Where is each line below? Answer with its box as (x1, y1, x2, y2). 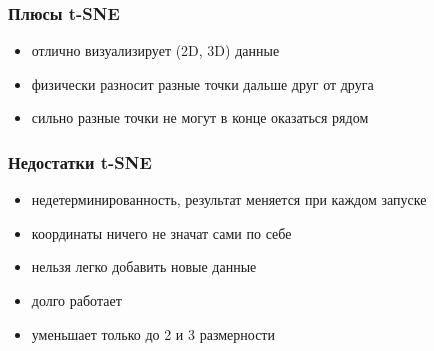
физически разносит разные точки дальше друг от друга (31, 73, 374, 94)
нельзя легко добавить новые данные (31, 256, 257, 277)
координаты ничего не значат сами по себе (31, 222, 292, 243)
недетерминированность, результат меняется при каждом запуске (31, 189, 427, 210)
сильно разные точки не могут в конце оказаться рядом (31, 107, 369, 128)
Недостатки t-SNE (8, 149, 152, 174)
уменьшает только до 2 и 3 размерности (31, 323, 275, 344)
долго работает (31, 290, 122, 310)
